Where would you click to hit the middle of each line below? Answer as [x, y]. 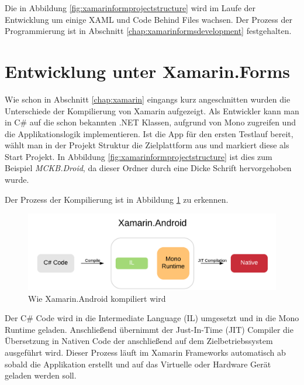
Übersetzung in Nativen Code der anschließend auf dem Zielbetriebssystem [139, 341]
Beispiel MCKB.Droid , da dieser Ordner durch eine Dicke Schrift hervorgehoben [148, 168]
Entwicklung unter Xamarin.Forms [148, 71]
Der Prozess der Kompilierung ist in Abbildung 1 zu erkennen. [117, 199]
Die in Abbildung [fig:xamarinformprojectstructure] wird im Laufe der [130, 8]
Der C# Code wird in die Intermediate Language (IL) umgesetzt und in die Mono [152, 318]
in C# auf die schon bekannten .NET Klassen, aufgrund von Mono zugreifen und [150, 122]
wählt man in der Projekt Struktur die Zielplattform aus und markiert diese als [147, 145]
